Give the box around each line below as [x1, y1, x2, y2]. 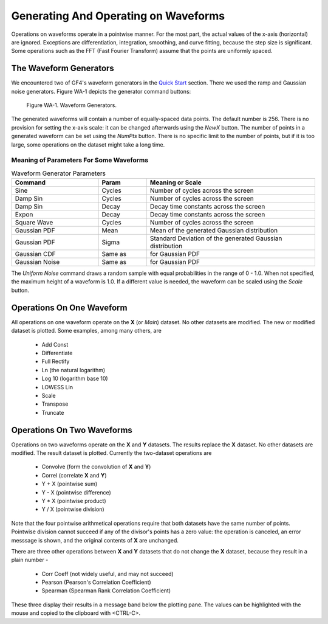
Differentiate [41, 349, 73, 356]
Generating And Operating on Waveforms [11, 9, 225, 23]
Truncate [41, 409, 64, 416]
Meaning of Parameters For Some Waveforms [11, 156, 149, 164]
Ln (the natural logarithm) [41, 366, 106, 373]
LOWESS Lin [41, 383, 73, 390]
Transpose [41, 400, 69, 407]
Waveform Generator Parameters [11, 169, 106, 178]
